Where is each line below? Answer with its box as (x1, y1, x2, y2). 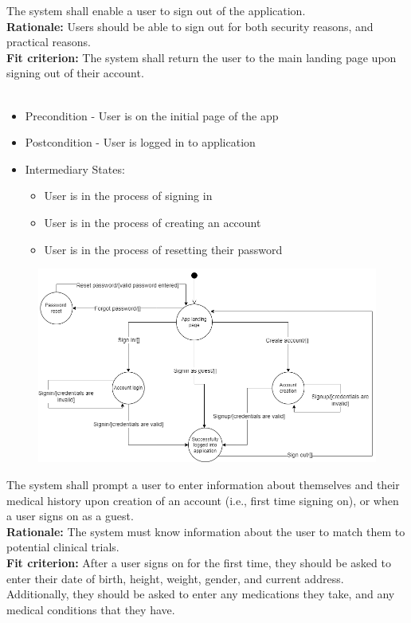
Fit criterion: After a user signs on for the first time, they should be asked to (6, 554, 391, 571)
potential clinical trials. (6, 539, 119, 555)
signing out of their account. (6, 65, 144, 81)
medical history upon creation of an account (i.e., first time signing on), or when (6, 492, 399, 508)
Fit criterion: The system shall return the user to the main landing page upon (6, 49, 397, 65)
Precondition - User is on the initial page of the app (25, 107, 279, 123)
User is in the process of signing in (44, 187, 213, 204)
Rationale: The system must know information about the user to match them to (6, 523, 405, 539)
